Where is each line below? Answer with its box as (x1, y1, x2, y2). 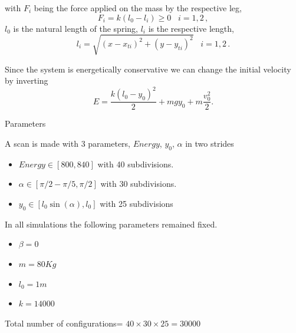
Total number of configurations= (5, 316, 123, 329)
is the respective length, (148, 22, 234, 34)
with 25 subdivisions (100, 197, 173, 210)
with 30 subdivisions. (100, 177, 177, 190)
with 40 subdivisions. (97, 157, 174, 170)
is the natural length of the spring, (13, 22, 138, 34)
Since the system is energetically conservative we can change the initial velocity (5, 62, 291, 75)
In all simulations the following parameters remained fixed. (5, 217, 218, 230)
